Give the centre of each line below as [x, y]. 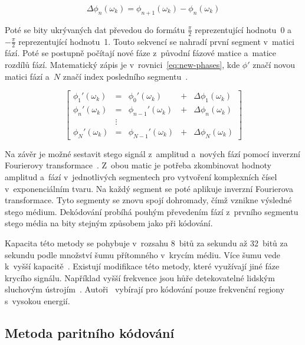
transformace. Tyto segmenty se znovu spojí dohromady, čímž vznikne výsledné [148, 200]
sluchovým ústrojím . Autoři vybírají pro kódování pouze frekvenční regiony [145, 289]
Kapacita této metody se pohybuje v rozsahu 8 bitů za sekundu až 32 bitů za [146, 243]
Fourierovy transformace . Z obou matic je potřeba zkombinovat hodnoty [138, 165]
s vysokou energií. [37, 300]
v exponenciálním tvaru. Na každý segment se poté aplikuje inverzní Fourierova [149, 188]
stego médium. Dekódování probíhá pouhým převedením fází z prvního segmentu [152, 211]
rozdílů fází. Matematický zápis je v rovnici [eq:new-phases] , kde [122, 65]
